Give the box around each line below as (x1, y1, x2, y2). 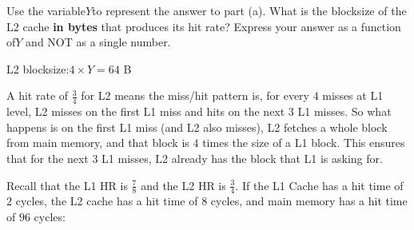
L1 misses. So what (297, 103, 392, 120)
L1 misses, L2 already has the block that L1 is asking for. (102, 149, 383, 166)
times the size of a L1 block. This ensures (202, 134, 405, 151)
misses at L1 (322, 87, 384, 104)
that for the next (6, 149, 89, 166)
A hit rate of (6, 87, 69, 104)
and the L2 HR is (141, 176, 226, 193)
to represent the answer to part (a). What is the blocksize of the (92, 2, 407, 18)
